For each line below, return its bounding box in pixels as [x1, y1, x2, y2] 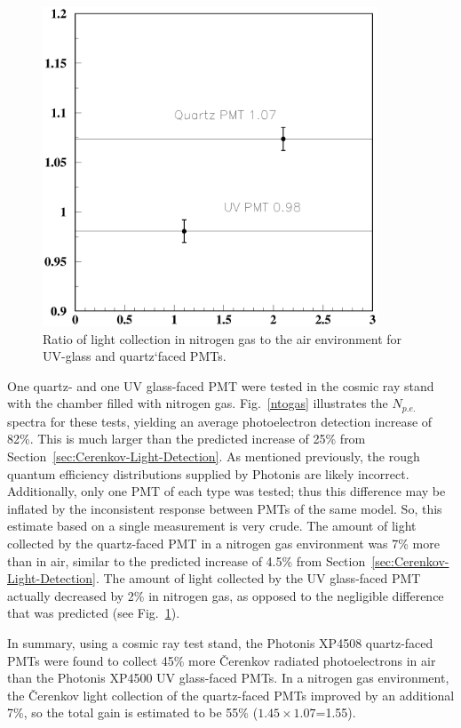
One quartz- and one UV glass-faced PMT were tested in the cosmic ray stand [7, 376, 434, 395]
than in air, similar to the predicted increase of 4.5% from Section [7, 551, 366, 570]
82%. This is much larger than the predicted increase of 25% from [7, 429, 366, 448]
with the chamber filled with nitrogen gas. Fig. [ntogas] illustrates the [7, 394, 388, 412]
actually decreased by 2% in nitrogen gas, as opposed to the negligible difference [7, 586, 444, 604]
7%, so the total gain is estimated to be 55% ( [7, 703, 258, 722]
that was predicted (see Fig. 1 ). [7, 604, 180, 622]
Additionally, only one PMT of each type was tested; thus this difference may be [7, 482, 446, 500]
